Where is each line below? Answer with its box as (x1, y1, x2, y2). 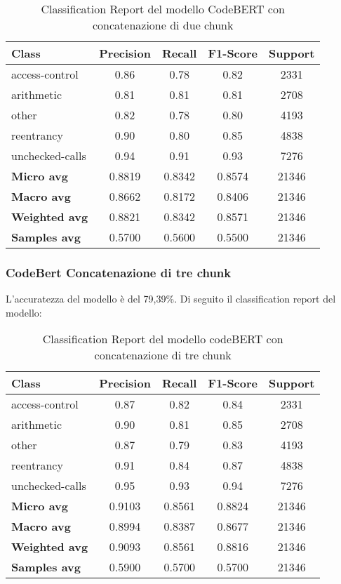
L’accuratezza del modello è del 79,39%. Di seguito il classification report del (6, 291, 336, 306)
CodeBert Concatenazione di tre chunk (6, 263, 232, 281)
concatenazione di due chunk (92, 17, 234, 33)
